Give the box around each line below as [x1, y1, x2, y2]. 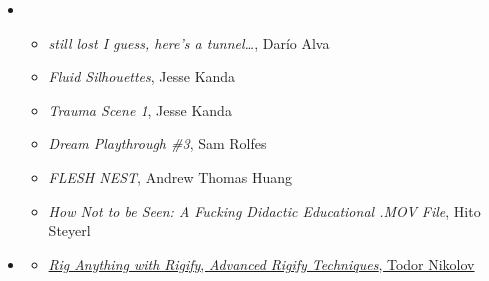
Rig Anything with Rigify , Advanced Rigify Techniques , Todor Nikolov [48, 253, 475, 274]
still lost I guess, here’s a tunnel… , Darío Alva [48, 32, 330, 53]
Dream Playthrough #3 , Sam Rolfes [48, 133, 267, 154]
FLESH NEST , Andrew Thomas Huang [48, 166, 292, 187]
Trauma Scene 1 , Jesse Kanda [48, 99, 232, 120]
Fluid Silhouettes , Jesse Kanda [48, 66, 236, 87]
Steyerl [48, 220, 91, 241]
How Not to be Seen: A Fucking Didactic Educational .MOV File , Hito [48, 200, 481, 221]
